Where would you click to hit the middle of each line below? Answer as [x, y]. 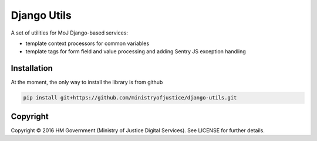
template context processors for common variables [87, 43]
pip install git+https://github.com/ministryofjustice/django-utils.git [130, 98]
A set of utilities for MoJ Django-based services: [70, 33]
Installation [32, 68]
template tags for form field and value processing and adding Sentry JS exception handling [136, 51]
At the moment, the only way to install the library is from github [87, 82]
